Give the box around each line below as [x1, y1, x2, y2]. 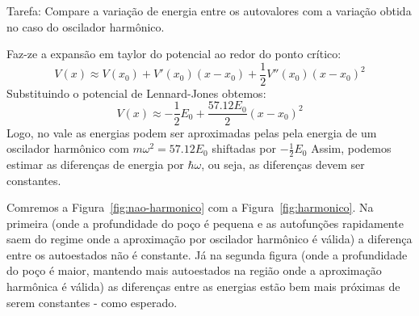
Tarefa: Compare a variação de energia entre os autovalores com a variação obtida [6, 2, 412, 19]
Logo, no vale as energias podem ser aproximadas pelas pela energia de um [6, 124, 377, 141]
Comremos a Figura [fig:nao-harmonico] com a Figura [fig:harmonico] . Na [6, 199, 374, 216]
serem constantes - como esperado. [6, 293, 178, 310]
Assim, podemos [311, 140, 392, 157]
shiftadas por [212, 140, 276, 157]
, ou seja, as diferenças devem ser [201, 155, 365, 172]
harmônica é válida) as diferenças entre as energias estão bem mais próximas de [6, 278, 400, 295]
